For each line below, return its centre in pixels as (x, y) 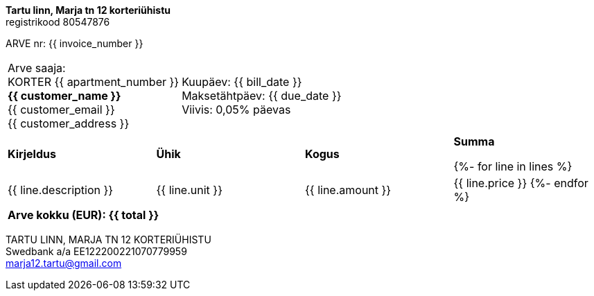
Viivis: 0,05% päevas (236, 110)
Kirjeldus (32, 154)
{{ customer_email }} (61, 110)
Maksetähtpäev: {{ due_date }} (262, 96)
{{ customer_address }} (69, 123)
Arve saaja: (37, 68)
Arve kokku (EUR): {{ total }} (84, 215)
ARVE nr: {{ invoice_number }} (75, 43)
